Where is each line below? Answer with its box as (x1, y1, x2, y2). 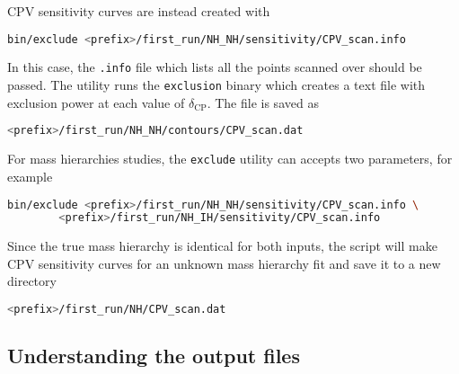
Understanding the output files (7, 342, 300, 370)
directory (7, 272, 57, 290)
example (7, 166, 53, 185)
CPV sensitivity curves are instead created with (7, 2, 270, 20)
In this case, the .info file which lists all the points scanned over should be (7, 58, 422, 76)
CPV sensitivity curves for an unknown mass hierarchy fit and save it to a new (7, 254, 441, 272)
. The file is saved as (207, 93, 319, 111)
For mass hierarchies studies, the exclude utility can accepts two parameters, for (7, 149, 453, 168)
